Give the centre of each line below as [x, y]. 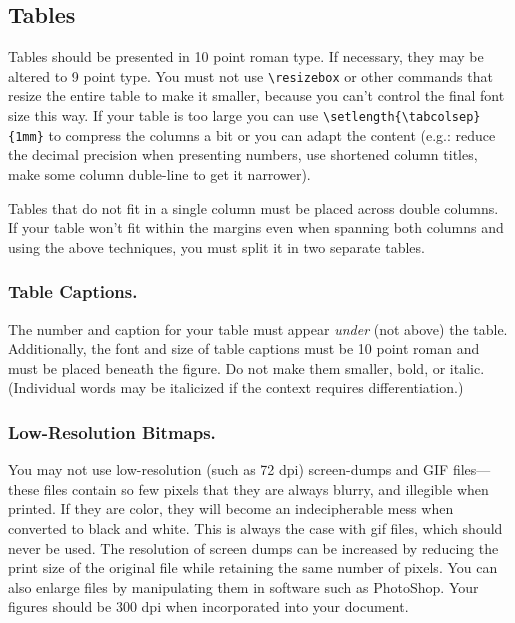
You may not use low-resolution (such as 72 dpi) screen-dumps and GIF [228, 469]
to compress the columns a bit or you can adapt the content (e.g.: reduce [272, 134]
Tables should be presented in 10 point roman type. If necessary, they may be [246, 56]
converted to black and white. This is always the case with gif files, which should [255, 527]
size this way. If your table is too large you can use [163, 115]
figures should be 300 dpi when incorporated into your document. [208, 606]
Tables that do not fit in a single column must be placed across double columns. [253, 207]
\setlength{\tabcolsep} [401, 117]
